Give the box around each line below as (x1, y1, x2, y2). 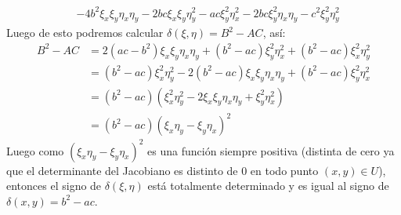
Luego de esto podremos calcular (6, 24, 164, 41)
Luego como (6, 142, 64, 159)
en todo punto (250, 162, 319, 178)
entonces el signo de (6, 177, 102, 194)
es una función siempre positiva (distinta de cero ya (147, 142, 395, 159)
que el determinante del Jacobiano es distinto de (6, 162, 238, 178)
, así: (262, 24, 286, 41)
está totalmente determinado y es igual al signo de (147, 177, 389, 194)
